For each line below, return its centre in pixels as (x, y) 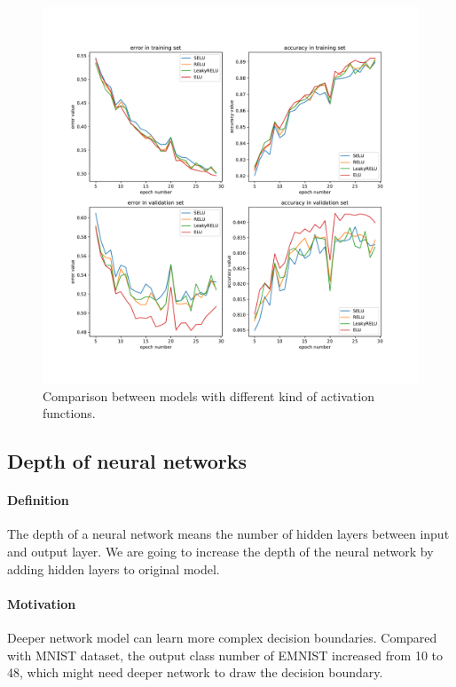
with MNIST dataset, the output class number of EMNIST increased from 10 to (225, 655)
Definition (38, 500)
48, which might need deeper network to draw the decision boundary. (195, 672)
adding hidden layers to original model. (114, 569)
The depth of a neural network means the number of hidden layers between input (228, 534)
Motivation (42, 603)
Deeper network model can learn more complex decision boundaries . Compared (222, 637)
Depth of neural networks (127, 461)
